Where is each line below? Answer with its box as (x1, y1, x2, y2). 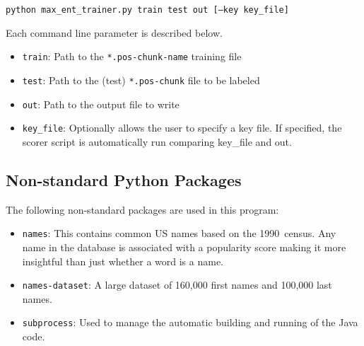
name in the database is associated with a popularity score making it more (22, 239, 346, 254)
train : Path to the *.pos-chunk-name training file (22, 49, 242, 64)
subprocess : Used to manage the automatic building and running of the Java (22, 315, 358, 330)
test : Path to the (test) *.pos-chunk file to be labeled (22, 72, 260, 87)
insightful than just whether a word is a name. (22, 253, 224, 268)
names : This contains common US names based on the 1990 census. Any (22, 226, 336, 241)
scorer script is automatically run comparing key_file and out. (22, 134, 292, 149)
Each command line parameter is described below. (6, 25, 223, 40)
